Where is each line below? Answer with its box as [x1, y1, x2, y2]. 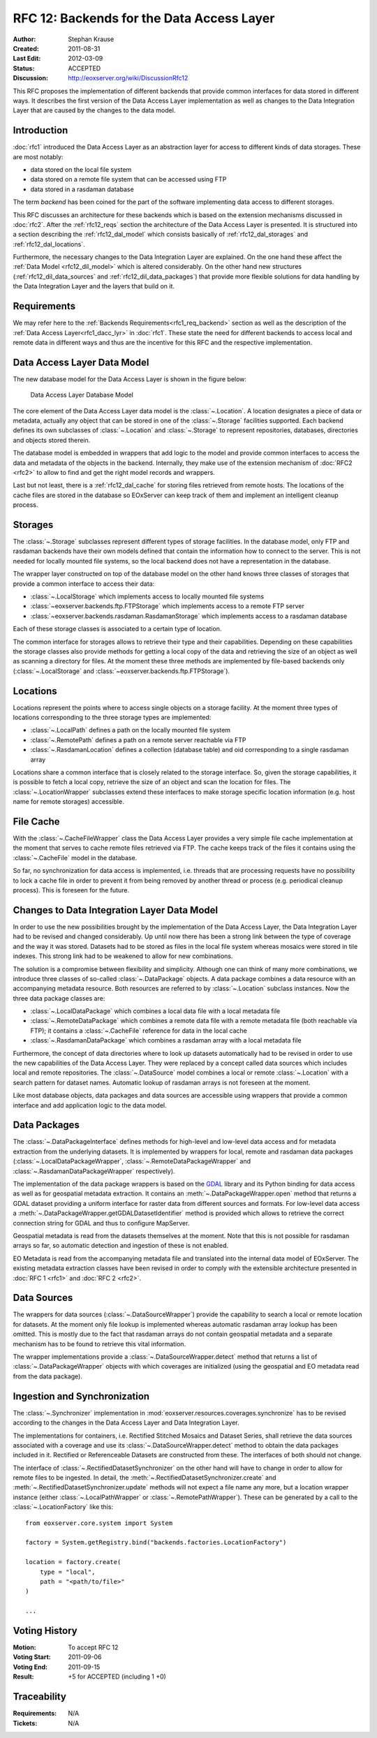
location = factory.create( [25, 1558, 121, 1566]
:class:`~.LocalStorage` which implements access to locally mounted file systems [30, 592, 265, 601]
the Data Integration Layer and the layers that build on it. [13, 282, 175, 290]
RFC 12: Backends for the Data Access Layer [13, 10, 275, 26]
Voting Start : [13, 1653, 52, 1661]
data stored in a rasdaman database [30, 185, 134, 193]
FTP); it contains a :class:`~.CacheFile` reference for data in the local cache [30, 1026, 247, 1035]
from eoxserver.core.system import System [25, 1519, 173, 1527]
